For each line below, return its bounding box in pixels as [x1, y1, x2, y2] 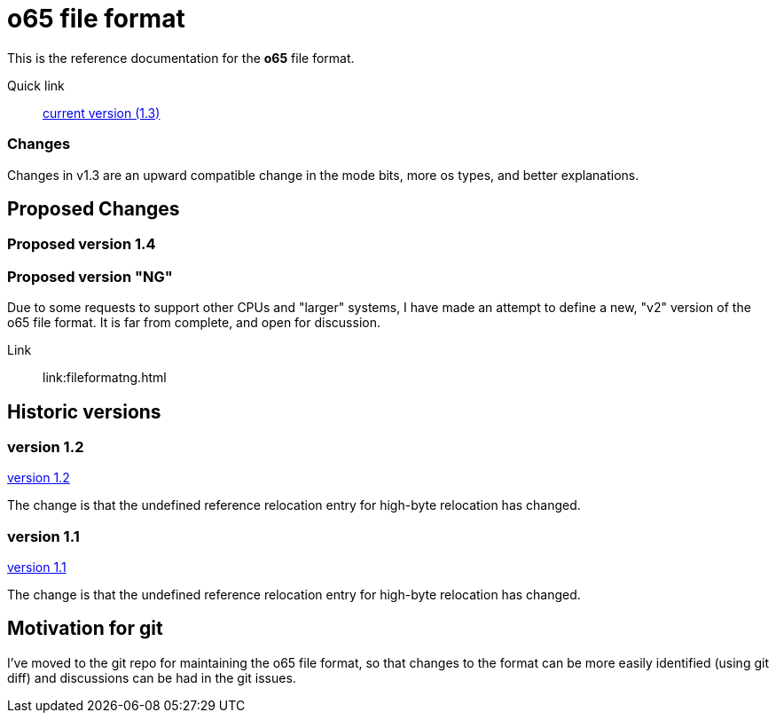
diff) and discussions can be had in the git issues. [7, 669, 296, 685]
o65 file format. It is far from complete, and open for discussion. [7, 315, 380, 331]
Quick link [7, 77, 65, 93]
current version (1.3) [43, 105, 161, 121]
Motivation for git [7, 617, 163, 640]
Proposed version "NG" [7, 267, 173, 286]
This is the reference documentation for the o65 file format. [7, 50, 355, 66]
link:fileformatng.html [43, 370, 167, 386]
